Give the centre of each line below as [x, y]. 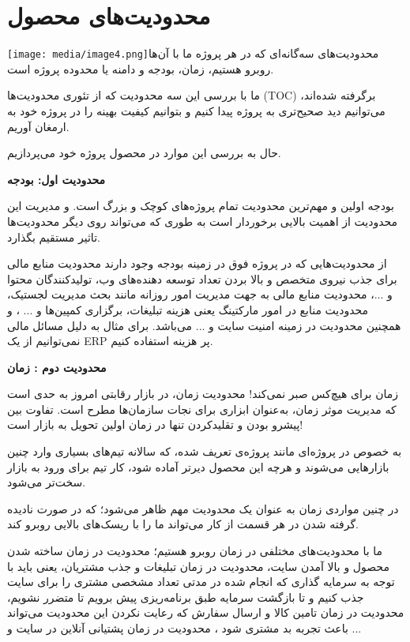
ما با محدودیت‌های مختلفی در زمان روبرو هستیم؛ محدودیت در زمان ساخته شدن [195, 551]
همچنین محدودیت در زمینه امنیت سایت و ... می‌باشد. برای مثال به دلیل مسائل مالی [204, 325]
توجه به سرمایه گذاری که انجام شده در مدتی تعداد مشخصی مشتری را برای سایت [201, 582]
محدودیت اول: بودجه [56, 179]
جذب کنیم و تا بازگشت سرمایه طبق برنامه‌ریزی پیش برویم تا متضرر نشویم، [186, 597]
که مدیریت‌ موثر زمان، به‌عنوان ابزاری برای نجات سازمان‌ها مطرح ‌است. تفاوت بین [202, 409]
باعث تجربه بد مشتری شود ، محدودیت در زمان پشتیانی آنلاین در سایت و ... [184, 628]
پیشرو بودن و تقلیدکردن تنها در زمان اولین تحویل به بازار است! [155, 424]
